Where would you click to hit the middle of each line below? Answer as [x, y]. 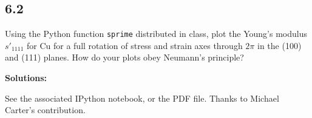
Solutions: [26, 78]
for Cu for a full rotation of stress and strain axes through [134, 45]
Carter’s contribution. [45, 110]
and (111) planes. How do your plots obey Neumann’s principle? [124, 57]
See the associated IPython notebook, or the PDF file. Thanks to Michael [142, 98]
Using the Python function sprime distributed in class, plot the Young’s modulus [156, 34]
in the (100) [280, 45]
